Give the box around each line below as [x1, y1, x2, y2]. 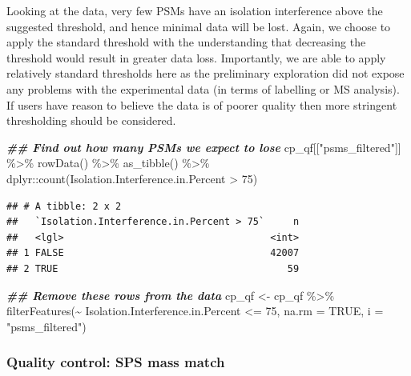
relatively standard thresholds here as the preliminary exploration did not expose [6, 65, 405, 82]
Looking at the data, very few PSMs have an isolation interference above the [6, 2, 383, 18]
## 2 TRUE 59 [6, 262, 300, 274]
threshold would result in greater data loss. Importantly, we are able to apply [6, 49, 386, 66]
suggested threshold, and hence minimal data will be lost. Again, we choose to [6, 18, 391, 34]
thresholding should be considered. [6, 112, 176, 129]
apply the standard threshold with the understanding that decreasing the [6, 34, 366, 50]
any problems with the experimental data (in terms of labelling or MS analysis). [6, 80, 400, 97]
